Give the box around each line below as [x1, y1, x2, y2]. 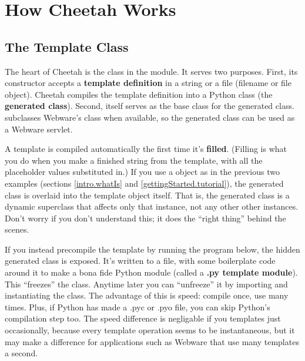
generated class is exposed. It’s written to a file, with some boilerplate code [5, 254, 276, 267]
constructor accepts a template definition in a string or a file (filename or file [5, 77, 291, 89]
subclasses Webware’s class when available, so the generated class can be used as [5, 111, 295, 123]
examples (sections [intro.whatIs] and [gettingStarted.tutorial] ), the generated [5, 177, 284, 189]
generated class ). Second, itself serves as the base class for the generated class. [5, 100, 294, 112]
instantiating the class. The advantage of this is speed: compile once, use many [5, 289, 289, 302]
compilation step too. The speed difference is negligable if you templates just [5, 312, 281, 324]
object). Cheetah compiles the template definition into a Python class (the [5, 88, 273, 100]
